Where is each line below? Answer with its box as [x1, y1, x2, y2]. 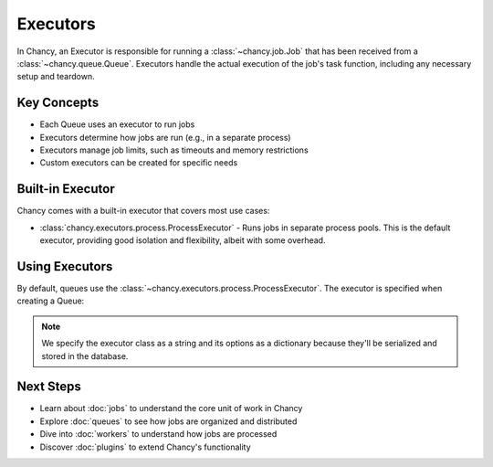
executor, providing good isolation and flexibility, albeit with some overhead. [39, 235, 326, 246]
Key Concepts [16, 95, 100, 111]
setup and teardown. [16, 71, 95, 82]
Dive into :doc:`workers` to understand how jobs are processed [39, 429, 278, 440]
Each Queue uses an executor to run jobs [39, 119, 195, 130]
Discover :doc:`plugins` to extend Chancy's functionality [39, 441, 251, 452]
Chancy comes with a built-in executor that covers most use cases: [16, 206, 270, 217]
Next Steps [16, 379, 81, 395]
